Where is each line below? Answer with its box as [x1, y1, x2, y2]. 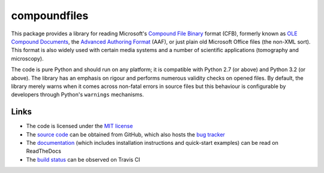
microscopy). [11, 54, 44, 62]
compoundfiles [11, 9, 89, 22]
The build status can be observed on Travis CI [26, 156, 140, 163]
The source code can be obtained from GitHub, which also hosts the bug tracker [26, 130, 225, 138]
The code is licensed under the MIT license [26, 123, 133, 130]
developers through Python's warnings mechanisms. [11, 91, 144, 98]
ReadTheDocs [26, 147, 61, 155]
